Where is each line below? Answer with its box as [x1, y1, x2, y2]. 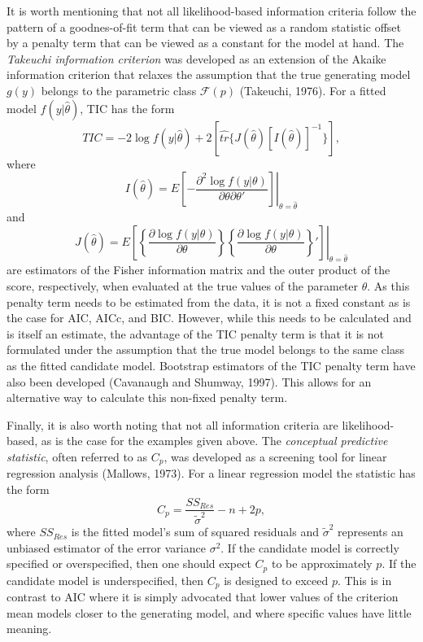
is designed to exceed [224, 571, 329, 588]
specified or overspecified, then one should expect [7, 555, 251, 572]
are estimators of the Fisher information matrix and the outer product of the [7, 261, 390, 278]
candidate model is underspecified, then [7, 571, 204, 588]
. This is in [337, 571, 392, 588]
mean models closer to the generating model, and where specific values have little [7, 604, 412, 621]
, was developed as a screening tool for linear [164, 448, 387, 465]
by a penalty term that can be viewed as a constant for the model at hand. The [7, 34, 404, 51]
